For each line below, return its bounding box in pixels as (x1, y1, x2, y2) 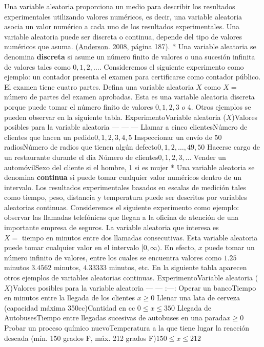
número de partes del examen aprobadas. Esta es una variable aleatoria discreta (4, 91, 255, 102)
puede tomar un (205, 242, 255, 253)
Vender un (193, 151, 226, 162)
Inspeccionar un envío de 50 (134, 131, 222, 142)
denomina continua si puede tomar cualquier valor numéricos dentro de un (4, 172, 241, 182)
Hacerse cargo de (207, 141, 260, 152)
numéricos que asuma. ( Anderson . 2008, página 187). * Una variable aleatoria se (4, 41, 256, 52)
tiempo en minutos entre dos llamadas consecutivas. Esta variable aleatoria (22, 232, 258, 242)
